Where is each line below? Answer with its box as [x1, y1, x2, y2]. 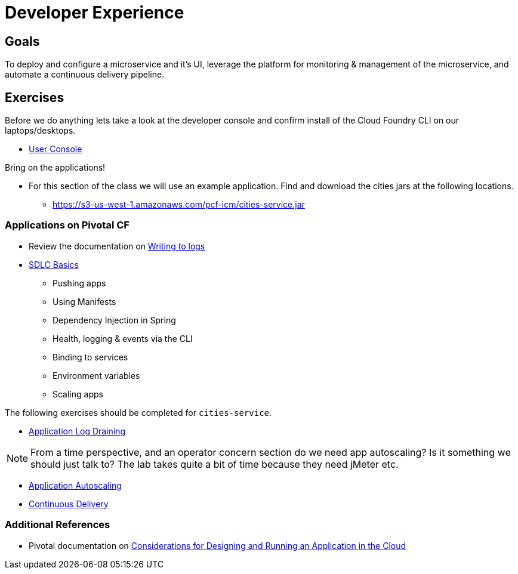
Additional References [5, 519, 110, 531]
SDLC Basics [29, 259, 79, 270]
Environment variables [53, 370, 140, 381]
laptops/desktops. [5, 125, 76, 136]
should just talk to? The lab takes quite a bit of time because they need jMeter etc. [30, 458, 399, 470]
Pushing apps [53, 277, 106, 288]
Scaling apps [53, 388, 103, 399]
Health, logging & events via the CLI [53, 333, 193, 344]
